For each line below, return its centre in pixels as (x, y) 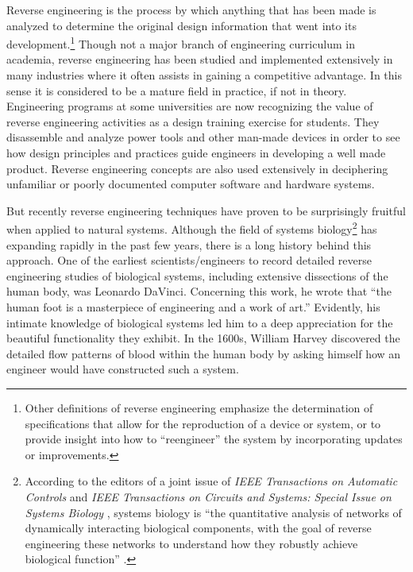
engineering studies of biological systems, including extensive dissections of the (197, 275)
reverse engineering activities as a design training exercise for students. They (193, 121)
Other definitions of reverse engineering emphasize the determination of (199, 407)
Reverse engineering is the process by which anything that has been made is (191, 10)
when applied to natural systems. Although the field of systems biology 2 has (192, 228)
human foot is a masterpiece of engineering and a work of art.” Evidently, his (193, 307)
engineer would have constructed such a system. (123, 369)
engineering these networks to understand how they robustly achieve (191, 543)
